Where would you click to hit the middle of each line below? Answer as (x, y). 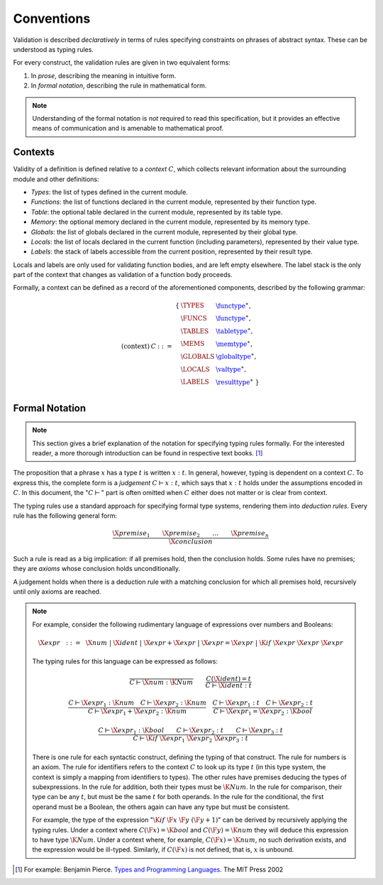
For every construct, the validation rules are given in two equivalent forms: (122, 63)
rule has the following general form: (65, 516)
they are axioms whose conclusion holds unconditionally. (97, 569)
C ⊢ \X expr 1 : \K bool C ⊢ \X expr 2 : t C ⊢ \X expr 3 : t (191, 731)
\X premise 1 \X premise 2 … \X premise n (191, 534)
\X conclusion (190, 541)
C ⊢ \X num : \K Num (161, 683)
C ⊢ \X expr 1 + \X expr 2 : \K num (137, 712)
